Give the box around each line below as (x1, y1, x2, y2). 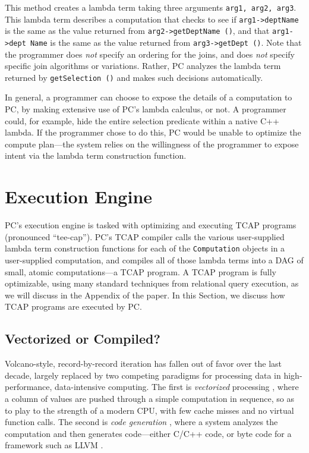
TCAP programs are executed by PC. (5, 300, 142, 313)
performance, (5, 380, 52, 393)
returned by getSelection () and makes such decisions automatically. (5, 71, 263, 83)
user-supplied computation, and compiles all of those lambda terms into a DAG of (5, 254, 304, 266)
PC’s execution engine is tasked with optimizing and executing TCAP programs (5, 219, 297, 231)
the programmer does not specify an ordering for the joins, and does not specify (5, 48, 295, 60)
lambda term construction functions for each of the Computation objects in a (5, 242, 285, 254)
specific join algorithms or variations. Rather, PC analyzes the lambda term (5, 59, 281, 72)
